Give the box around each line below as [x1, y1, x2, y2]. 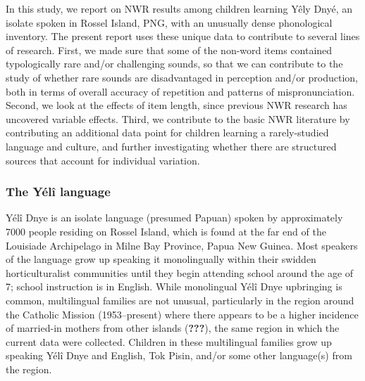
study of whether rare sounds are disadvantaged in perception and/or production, [6, 70, 358, 84]
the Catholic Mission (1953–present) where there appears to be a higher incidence [6, 306, 359, 321]
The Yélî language [6, 183, 111, 200]
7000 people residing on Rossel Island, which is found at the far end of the [6, 224, 326, 238]
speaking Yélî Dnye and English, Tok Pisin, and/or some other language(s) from [6, 348, 352, 363]
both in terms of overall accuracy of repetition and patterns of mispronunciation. [6, 84, 355, 98]
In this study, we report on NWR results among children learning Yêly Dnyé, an [6, 1, 353, 15]
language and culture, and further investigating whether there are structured [6, 138, 337, 153]
